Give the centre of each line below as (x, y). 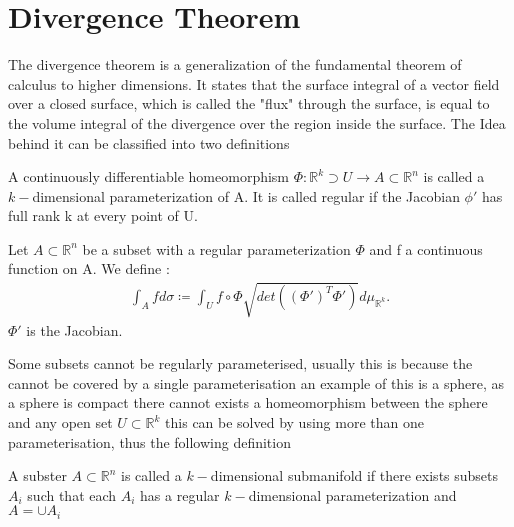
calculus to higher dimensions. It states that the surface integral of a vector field (254, 83)
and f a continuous (426, 248)
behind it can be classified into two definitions (149, 142)
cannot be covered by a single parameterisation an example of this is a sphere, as (256, 382)
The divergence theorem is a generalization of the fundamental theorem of (235, 64)
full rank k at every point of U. (103, 215)
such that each (72, 494)
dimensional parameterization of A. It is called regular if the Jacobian (246, 195)
